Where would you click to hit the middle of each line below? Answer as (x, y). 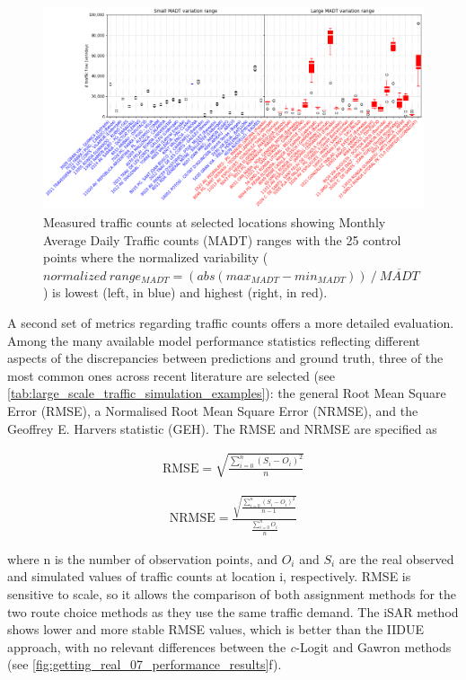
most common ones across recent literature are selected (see (171, 375)
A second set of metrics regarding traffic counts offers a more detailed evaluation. (231, 322)
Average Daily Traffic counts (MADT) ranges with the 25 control (222, 239)
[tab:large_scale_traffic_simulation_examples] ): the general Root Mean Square (227, 393)
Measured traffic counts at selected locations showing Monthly (215, 221)
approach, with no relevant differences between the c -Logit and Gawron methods (229, 646)
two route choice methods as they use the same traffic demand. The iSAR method (233, 611)
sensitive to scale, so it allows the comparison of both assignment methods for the (232, 593)
